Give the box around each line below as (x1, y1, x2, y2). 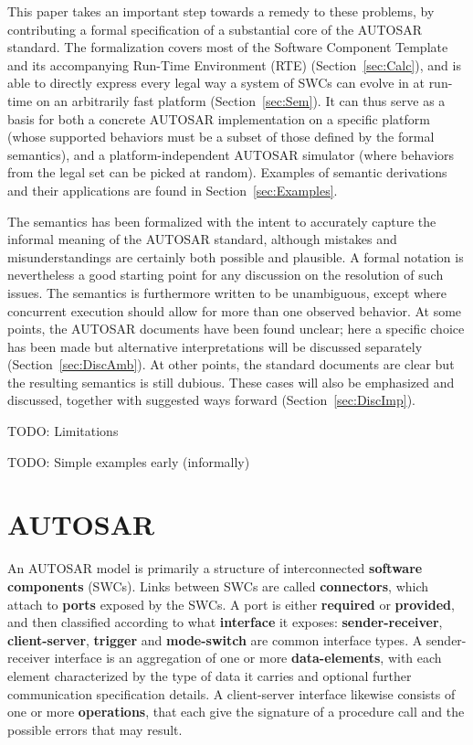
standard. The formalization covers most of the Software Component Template (7, 37, 448, 57)
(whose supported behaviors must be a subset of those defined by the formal (7, 127, 435, 146)
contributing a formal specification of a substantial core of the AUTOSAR (7, 19, 423, 38)
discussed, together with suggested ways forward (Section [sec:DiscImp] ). (7, 390, 415, 410)
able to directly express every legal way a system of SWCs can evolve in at (7, 73, 425, 92)
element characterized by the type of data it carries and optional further (7, 665, 412, 685)
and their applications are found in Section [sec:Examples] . (7, 180, 338, 199)
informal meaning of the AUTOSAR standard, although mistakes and (7, 229, 397, 249)
